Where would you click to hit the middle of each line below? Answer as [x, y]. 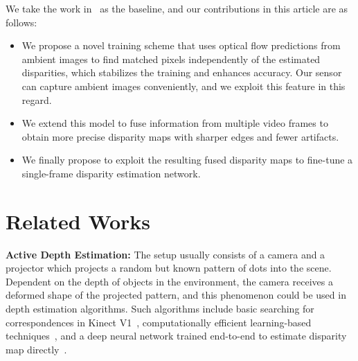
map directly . [36, 349]
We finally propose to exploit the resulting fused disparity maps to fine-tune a [187, 160]
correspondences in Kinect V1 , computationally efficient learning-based [159, 322]
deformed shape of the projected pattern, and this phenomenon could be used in [176, 295]
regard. [37, 99]
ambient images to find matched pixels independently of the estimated [171, 59]
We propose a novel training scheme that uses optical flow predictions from [181, 45]
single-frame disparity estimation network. [111, 173]
